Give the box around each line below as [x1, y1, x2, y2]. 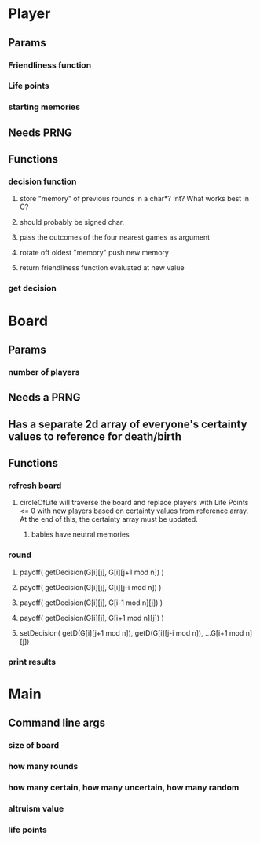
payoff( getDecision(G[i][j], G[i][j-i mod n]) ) [19, 582, 162, 592]
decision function [8, 176, 77, 187]
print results [8, 656, 57, 667]
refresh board [8, 480, 62, 491]
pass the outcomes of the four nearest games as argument [19, 233, 211, 242]
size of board [8, 740, 60, 751]
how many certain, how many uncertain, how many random [8, 782, 240, 793]
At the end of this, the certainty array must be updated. [19, 515, 198, 524]
